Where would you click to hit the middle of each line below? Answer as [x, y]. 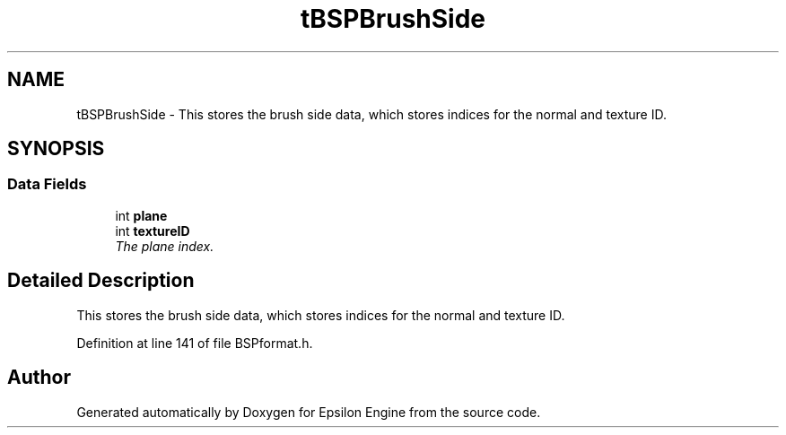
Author [39, 378]
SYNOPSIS [56, 149]
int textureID [153, 231]
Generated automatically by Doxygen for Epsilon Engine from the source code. [309, 412]
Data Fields [47, 184]
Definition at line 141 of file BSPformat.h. [195, 343]
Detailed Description [101, 281]
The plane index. [165, 246]
